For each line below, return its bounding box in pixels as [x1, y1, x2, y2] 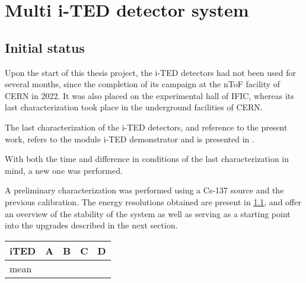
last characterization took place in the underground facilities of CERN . [5, 101, 263, 113]
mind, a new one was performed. [5, 164, 123, 176]
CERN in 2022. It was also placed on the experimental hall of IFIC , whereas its [5, 89, 294, 101]
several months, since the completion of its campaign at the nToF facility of [5, 78, 280, 90]
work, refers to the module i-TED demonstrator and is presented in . [5, 132, 254, 145]
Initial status [5, 38, 85, 56]
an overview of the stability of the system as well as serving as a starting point [5, 207, 291, 220]
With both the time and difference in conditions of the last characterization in [5, 152, 289, 165]
